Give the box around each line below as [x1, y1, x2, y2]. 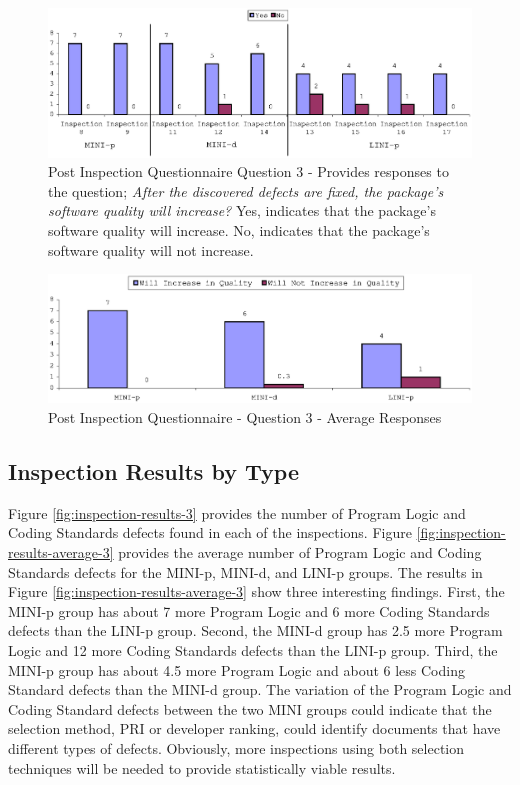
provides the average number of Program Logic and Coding [118, 542, 482, 563]
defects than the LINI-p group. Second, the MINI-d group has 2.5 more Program [8, 620, 503, 641]
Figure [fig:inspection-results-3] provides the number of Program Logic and [8, 502, 466, 523]
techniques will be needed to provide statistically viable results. [8, 757, 396, 778]
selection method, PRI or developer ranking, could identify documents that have [8, 718, 501, 739]
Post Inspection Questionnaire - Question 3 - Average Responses [48, 407, 442, 428]
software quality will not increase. [48, 239, 254, 260]
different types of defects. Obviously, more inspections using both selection [8, 738, 465, 758]
